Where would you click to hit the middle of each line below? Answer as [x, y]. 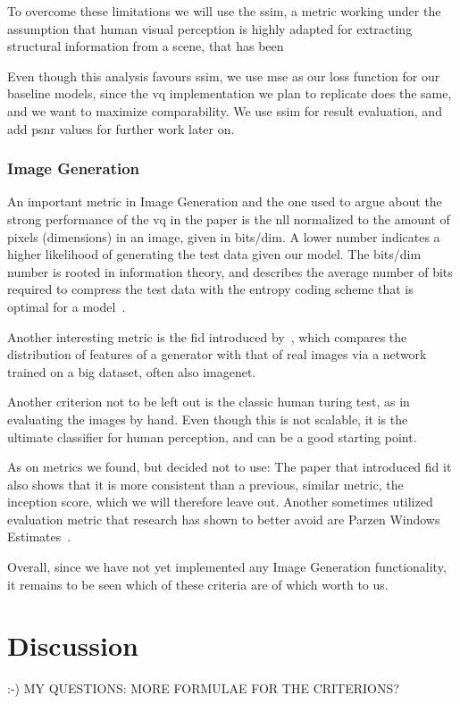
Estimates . [39, 536]
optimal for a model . [67, 306]
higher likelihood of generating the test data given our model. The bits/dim [214, 254]
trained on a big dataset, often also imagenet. [132, 371]
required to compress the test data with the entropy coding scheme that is [210, 289]
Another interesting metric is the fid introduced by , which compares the [207, 336]
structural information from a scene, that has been [146, 46]
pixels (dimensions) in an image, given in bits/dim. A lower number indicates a [224, 236]
